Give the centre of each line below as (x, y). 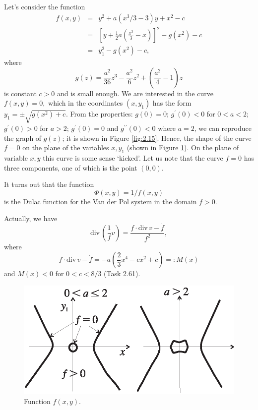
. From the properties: (99, 114)
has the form (172, 103)
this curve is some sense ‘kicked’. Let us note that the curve (133, 158)
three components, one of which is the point (71, 167)
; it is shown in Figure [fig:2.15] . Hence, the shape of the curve (157, 138)
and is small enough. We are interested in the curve (135, 93)
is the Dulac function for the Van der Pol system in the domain (100, 201)
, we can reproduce (223, 128)
